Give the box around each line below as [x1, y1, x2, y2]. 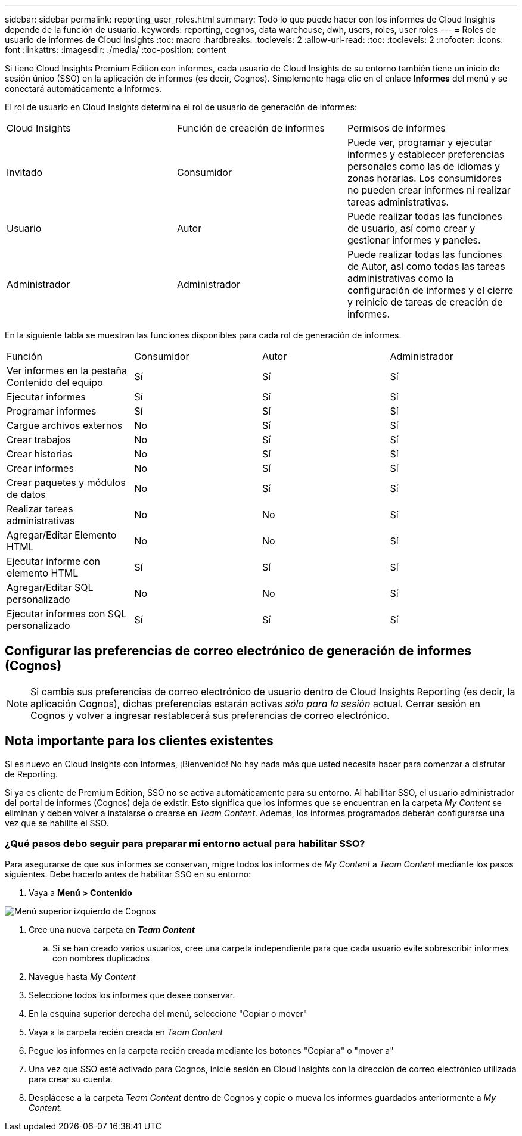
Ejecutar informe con [7, 555, 100, 567]
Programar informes [7, 405, 97, 417]
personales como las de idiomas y [347, 160, 501, 172]
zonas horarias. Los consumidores [347, 172, 502, 184]
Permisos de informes [347, 122, 446, 134]
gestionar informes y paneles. [347, 234, 481, 246]
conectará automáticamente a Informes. [5, 83, 162, 94]
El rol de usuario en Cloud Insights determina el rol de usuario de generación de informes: [5, 102, 357, 112]
